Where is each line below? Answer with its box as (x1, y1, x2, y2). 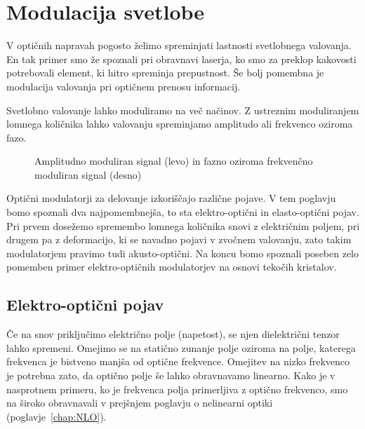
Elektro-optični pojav (6, 294, 164, 315)
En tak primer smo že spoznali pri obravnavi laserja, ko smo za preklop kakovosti (6, 51, 357, 66)
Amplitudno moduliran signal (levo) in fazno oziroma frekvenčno (34, 154, 313, 168)
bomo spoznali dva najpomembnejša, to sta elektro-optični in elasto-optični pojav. (6, 205, 359, 219)
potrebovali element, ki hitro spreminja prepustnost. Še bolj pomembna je (6, 65, 324, 80)
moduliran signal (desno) (34, 167, 142, 182)
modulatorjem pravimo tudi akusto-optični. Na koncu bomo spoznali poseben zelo (6, 245, 359, 260)
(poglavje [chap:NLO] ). (6, 409, 107, 423)
